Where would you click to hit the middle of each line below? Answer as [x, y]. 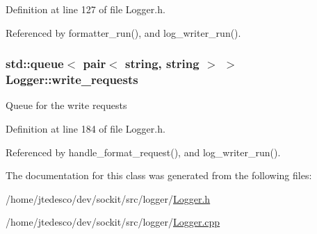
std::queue [35, 64]
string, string [162, 64]
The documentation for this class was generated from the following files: [159, 175]
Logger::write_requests [72, 80]
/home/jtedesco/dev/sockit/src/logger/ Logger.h [108, 198]
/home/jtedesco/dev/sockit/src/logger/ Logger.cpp [113, 222]
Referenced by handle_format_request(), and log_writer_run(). [143, 152]
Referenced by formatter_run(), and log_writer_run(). [123, 32]
